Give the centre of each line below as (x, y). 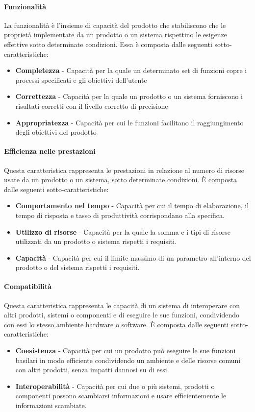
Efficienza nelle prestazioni (50, 151)
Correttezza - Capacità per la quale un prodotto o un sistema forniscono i (129, 96)
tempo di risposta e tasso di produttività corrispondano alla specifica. (120, 215)
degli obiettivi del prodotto (56, 132)
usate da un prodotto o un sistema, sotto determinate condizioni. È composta (121, 180)
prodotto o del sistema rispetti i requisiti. (77, 267)
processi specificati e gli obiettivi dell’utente (81, 80)
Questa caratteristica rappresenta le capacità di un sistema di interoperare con (122, 305)
